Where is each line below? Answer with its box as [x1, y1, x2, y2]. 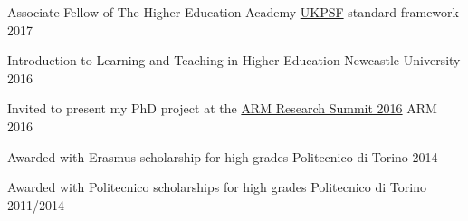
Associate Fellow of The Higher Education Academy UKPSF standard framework [7, 3, 459, 21]
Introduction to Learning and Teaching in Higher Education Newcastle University [7, 51, 461, 70]
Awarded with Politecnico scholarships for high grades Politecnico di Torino [7, 178, 426, 197]
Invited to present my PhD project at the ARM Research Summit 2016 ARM [7, 99, 437, 118]
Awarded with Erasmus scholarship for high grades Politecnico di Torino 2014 [7, 147, 438, 166]
